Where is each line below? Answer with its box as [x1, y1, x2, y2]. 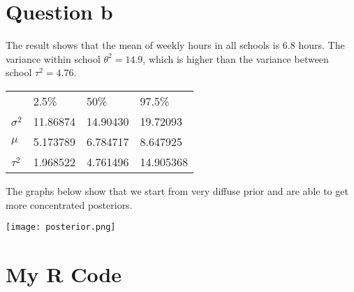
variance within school [6, 51, 101, 66]
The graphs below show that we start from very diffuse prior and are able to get [6, 183, 348, 198]
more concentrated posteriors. [6, 197, 133, 212]
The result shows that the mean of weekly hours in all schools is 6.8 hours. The [6, 38, 345, 52]
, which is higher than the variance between [142, 51, 329, 66]
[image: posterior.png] [6, 222, 116, 233]
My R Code [6, 259, 122, 288]
